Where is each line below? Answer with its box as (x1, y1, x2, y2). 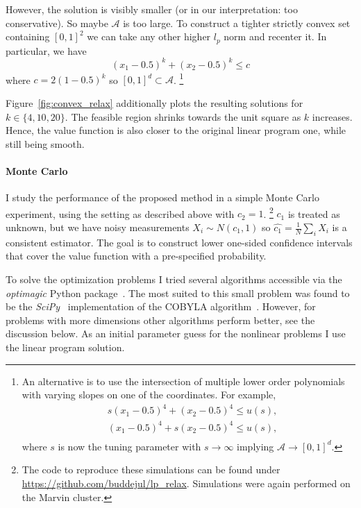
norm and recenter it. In (224, 29, 327, 44)
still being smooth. (6, 136, 85, 151)
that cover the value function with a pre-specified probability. (6, 248, 267, 263)
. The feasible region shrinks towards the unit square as (65, 109, 301, 124)
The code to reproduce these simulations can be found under (22, 462, 280, 477)
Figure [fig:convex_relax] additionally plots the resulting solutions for (6, 95, 303, 110)
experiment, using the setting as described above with (6, 206, 235, 221)
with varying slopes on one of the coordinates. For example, (22, 387, 276, 402)
